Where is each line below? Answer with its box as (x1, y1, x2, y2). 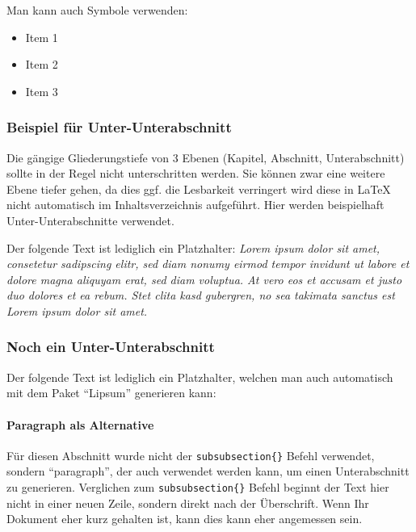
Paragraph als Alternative (6, 416, 154, 433)
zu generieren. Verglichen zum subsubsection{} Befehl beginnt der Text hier (6, 478, 389, 495)
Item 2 (25, 56, 58, 73)
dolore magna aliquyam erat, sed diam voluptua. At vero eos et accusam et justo (6, 270, 402, 287)
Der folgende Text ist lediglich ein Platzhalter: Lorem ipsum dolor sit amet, (6, 239, 380, 256)
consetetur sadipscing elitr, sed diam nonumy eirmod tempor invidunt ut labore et (6, 255, 410, 272)
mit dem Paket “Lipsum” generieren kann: (6, 384, 216, 401)
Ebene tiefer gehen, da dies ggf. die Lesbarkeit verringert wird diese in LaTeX (6, 180, 391, 197)
